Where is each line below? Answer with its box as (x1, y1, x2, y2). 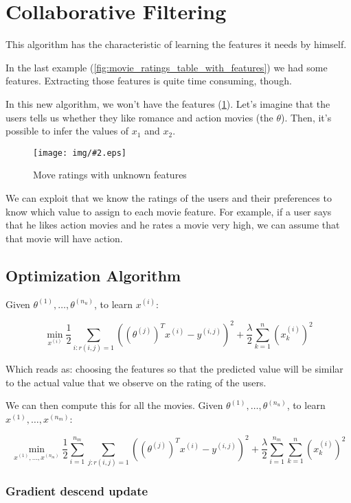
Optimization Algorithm (5, 264, 181, 285)
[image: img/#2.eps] (33, 148, 127, 158)
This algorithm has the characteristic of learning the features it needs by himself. (5, 37, 347, 51)
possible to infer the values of (5, 124, 129, 138)
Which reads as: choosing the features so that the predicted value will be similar (5, 361, 343, 375)
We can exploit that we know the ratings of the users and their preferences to (5, 190, 332, 204)
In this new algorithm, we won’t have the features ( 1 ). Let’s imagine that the (5, 96, 330, 110)
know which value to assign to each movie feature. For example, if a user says (5, 204, 332, 218)
